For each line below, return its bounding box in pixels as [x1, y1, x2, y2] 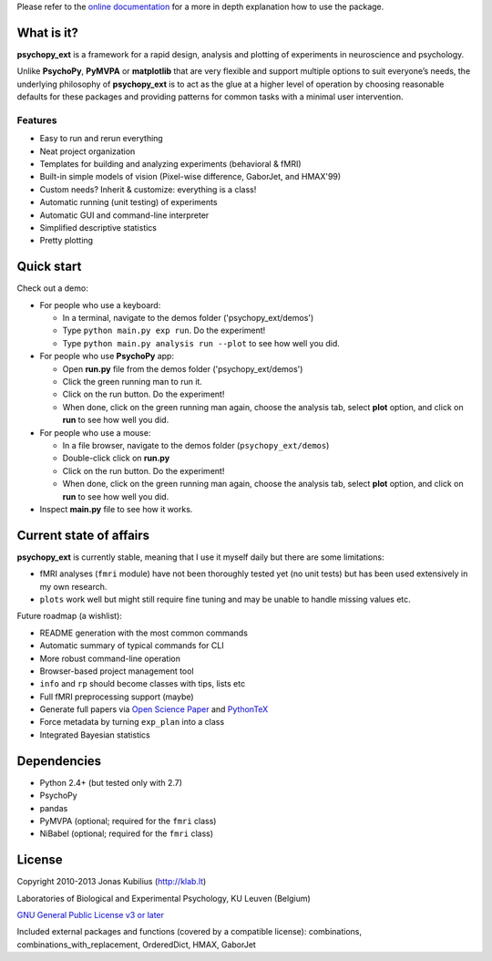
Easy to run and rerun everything [39, 133, 163, 144]
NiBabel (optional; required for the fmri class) [39, 828, 214, 839]
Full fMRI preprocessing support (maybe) [39, 691, 195, 702]
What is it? [16, 25, 79, 40]
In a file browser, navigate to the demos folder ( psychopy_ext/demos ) [62, 439, 330, 450]
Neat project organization [39, 146, 136, 157]
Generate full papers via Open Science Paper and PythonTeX [39, 704, 269, 715]
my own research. [39, 581, 108, 592]
